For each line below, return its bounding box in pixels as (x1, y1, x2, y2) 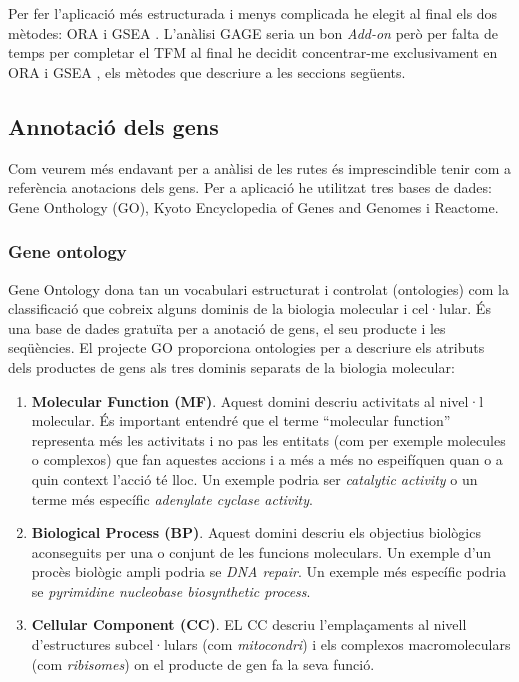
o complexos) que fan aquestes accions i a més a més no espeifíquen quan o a (31, 449, 503, 470)
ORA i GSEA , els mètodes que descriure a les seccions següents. (8, 61, 406, 82)
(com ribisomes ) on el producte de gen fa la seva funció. (31, 653, 375, 674)
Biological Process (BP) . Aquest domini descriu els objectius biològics (31, 522, 481, 543)
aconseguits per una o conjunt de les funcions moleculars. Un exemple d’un (31, 541, 492, 562)
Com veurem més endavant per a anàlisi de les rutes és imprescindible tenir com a (8, 157, 512, 178)
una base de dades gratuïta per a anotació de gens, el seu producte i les (8, 317, 446, 338)
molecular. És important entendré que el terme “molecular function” (31, 410, 451, 431)
